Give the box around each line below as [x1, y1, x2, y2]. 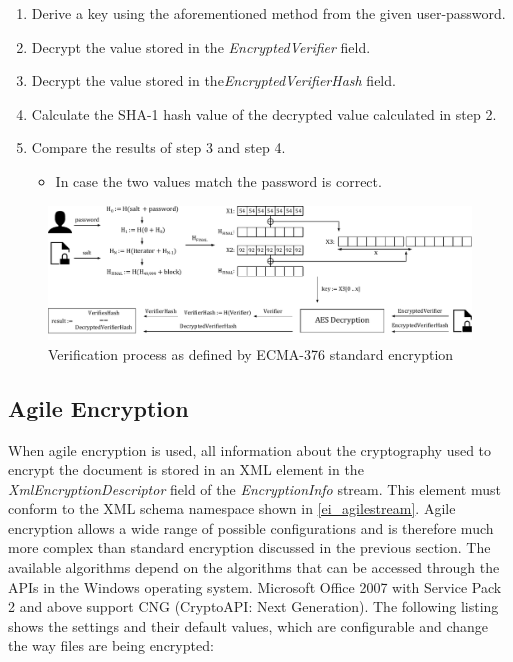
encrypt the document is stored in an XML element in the [8, 459, 364, 480]
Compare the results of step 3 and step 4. [31, 137, 286, 158]
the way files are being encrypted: [8, 635, 214, 656]
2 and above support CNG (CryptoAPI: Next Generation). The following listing [8, 596, 499, 617]
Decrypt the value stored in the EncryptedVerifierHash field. [31, 70, 396, 91]
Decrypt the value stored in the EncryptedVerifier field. [31, 36, 371, 57]
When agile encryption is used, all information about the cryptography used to [8, 439, 492, 460]
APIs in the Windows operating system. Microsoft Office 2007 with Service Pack [8, 576, 502, 597]
